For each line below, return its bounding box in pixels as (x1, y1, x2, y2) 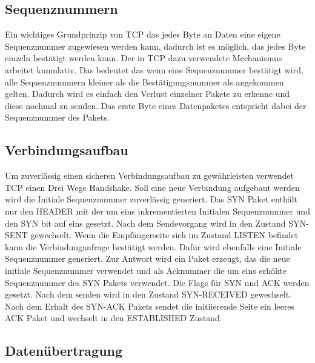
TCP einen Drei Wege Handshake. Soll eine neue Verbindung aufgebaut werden (5, 181, 300, 193)
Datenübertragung (5, 341, 123, 360)
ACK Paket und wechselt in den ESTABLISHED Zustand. (5, 311, 222, 324)
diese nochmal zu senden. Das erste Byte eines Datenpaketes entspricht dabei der (5, 99, 307, 112)
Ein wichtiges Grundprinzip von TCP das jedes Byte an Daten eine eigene (5, 28, 280, 41)
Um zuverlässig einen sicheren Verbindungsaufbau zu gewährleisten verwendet (5, 169, 294, 182)
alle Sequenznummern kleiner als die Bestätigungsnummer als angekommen (5, 75, 284, 88)
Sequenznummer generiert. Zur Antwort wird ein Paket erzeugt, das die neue (5, 252, 290, 265)
